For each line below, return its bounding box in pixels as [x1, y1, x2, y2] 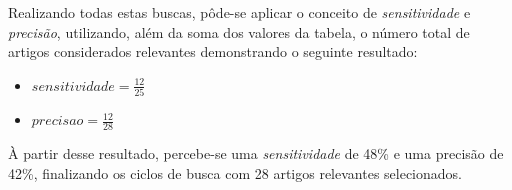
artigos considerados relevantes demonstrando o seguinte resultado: [8, 41, 418, 62]
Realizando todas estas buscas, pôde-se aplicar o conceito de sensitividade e [8, 2, 471, 22]
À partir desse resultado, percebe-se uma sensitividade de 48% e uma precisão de [8, 142, 504, 163]
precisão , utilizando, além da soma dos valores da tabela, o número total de [8, 21, 470, 42]
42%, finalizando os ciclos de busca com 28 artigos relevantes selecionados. [8, 162, 462, 183]
